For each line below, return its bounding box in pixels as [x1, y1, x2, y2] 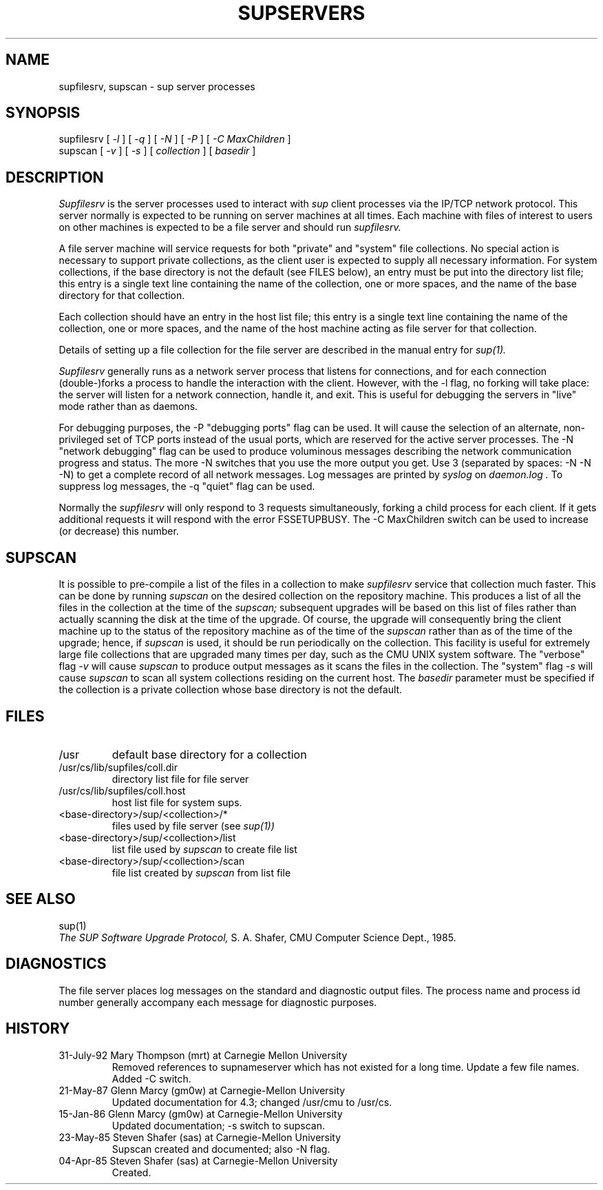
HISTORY [6, 1020, 70, 1038]
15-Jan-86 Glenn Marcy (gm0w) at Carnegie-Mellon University [59, 1107, 343, 1120]
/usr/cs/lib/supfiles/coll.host [59, 784, 186, 797]
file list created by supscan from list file [112, 866, 291, 879]
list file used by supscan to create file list [112, 843, 297, 855]
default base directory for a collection [112, 747, 307, 761]
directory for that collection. [59, 289, 185, 302]
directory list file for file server [112, 772, 249, 785]
